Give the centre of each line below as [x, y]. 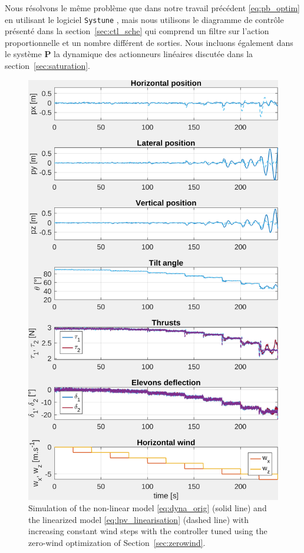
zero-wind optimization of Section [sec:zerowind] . [117, 542]
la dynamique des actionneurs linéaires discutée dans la [153, 54]
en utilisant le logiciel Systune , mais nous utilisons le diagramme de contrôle [144, 19]
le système [23, 54]
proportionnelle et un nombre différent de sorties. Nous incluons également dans [149, 42]
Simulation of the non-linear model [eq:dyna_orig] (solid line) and [148, 508]
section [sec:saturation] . [47, 66]
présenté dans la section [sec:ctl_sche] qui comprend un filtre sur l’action [137, 31]
